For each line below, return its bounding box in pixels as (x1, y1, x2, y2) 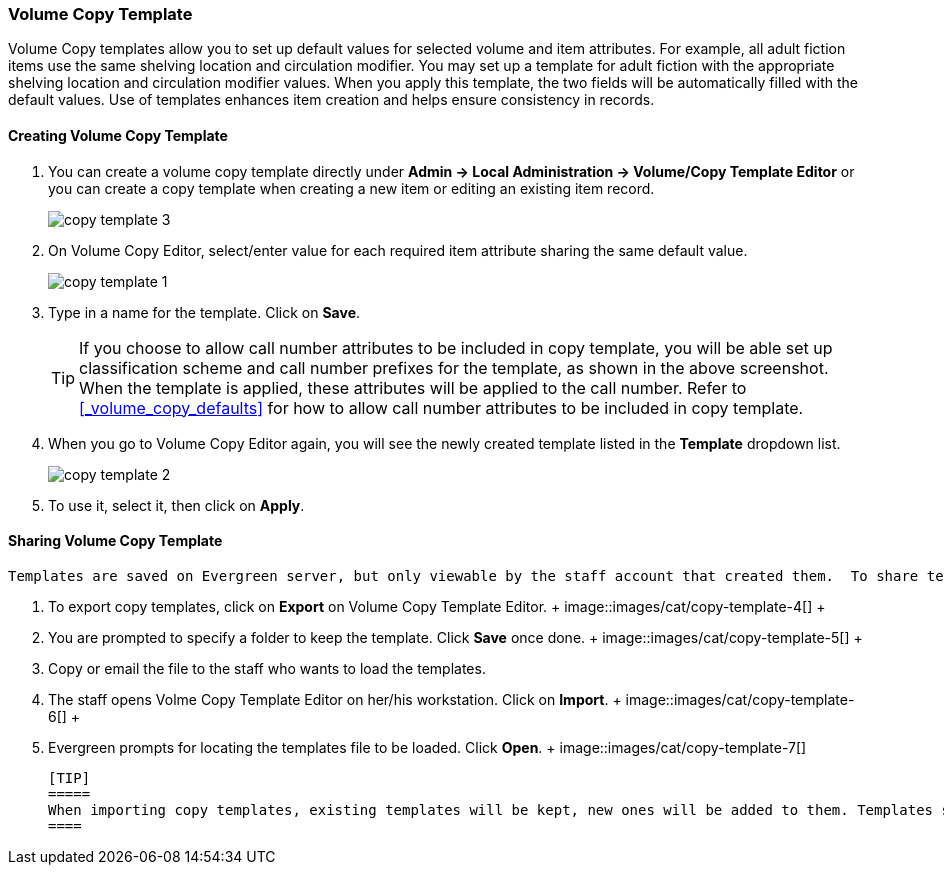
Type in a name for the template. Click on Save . (48, 303, 361, 321)
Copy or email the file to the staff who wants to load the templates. (48, 659, 486, 677)
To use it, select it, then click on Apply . (48, 496, 305, 514)
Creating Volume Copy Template (8, 126, 228, 144)
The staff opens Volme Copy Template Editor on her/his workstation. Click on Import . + (48, 690, 622, 708)
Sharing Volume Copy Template (8, 532, 223, 550)
